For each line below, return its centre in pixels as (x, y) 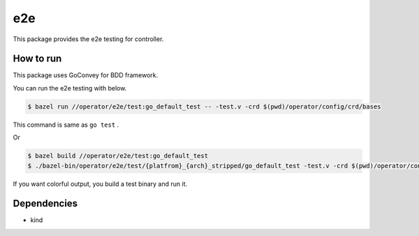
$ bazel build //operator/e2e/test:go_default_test (118, 156)
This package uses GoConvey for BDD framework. (86, 75)
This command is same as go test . (66, 125)
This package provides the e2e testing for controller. (88, 39)
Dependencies (45, 204)
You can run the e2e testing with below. (70, 88)
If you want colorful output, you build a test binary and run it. (100, 184)
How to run (37, 59)
